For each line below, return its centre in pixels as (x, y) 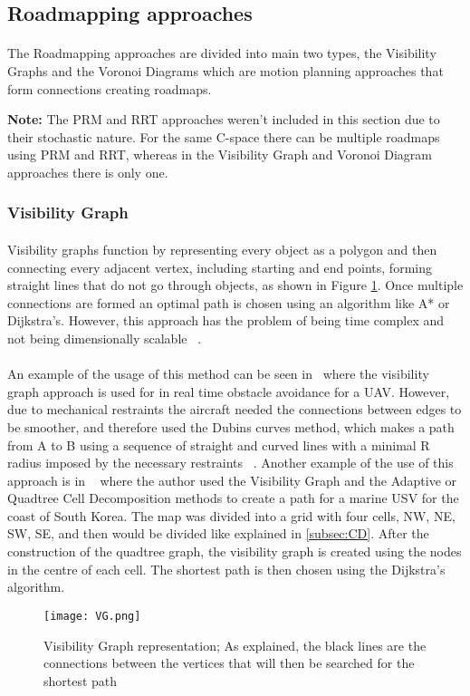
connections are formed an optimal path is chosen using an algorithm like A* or (229, 302)
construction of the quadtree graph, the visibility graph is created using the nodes (235, 551)
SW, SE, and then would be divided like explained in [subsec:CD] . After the (218, 533)
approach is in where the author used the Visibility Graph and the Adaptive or (232, 480)
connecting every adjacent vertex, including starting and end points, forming (220, 267)
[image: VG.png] (92, 616)
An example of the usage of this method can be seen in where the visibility (218, 374)
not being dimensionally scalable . (105, 338)
